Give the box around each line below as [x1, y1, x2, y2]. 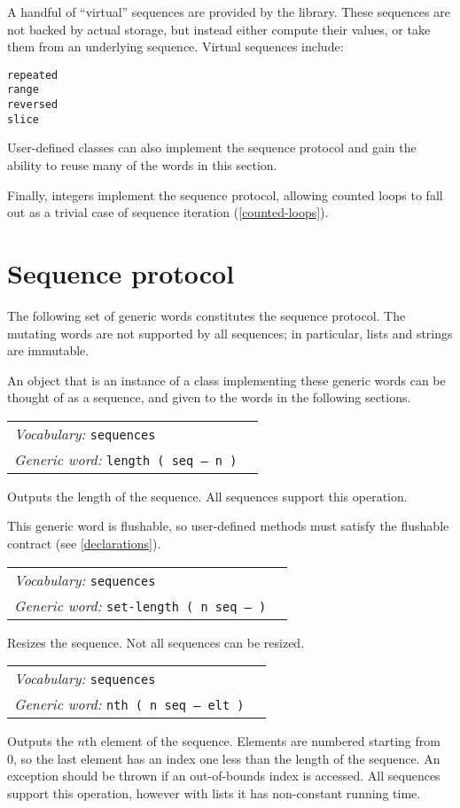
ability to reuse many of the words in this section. [7, 156, 277, 174]
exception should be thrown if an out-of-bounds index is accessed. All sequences [7, 766, 441, 785]
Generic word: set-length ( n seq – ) [14, 594, 267, 616]
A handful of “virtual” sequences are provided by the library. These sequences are [7, 3, 450, 20]
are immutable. [7, 341, 90, 360]
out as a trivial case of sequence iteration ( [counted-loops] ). [7, 203, 329, 221]
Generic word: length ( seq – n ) [14, 448, 238, 470]
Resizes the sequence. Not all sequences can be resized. [7, 633, 305, 651]
